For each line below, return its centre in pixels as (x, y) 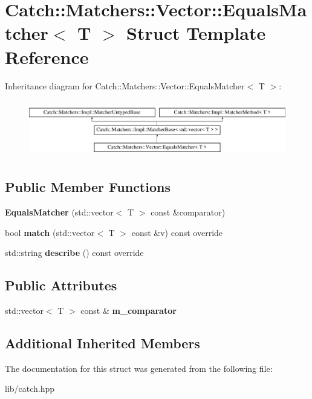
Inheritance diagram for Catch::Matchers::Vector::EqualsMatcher (125, 85)
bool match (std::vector (50, 232)
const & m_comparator (128, 310)
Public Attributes (61, 285)
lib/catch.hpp (30, 388)
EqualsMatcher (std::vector (59, 212)
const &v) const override (177, 232)
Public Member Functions (88, 187)
